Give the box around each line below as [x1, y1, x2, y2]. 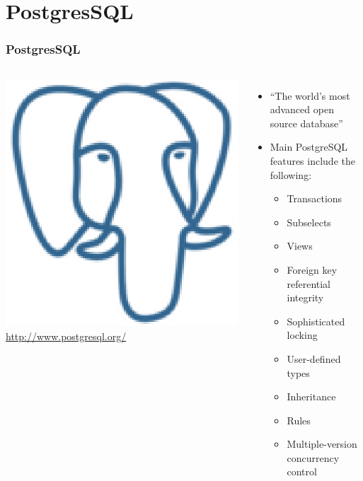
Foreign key [287, 262, 338, 277]
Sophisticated [287, 313, 345, 328]
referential [287, 276, 331, 291]
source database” [270, 115, 343, 130]
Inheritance [287, 389, 336, 404]
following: [270, 167, 312, 182]
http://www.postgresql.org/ [6, 328, 127, 343]
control [287, 464, 317, 479]
